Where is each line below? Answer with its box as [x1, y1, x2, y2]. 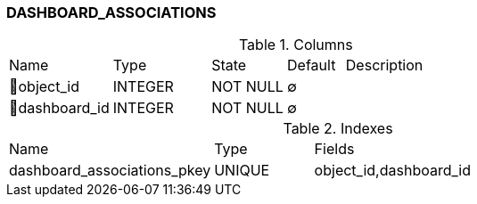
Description [345, 56, 424, 75]
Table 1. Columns [238, 36, 353, 54]
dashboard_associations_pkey [9, 161, 211, 180]
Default [287, 56, 336, 75]
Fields [314, 140, 355, 159]
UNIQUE [214, 161, 270, 180]
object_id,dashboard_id [314, 161, 471, 180]
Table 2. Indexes [283, 119, 393, 138]
